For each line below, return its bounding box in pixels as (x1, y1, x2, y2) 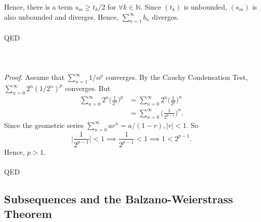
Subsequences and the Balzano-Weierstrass (4, 191, 233, 207)
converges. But (65, 83, 111, 94)
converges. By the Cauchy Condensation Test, (105, 72, 248, 82)
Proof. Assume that (4, 72, 65, 82)
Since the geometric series (4, 119, 84, 130)
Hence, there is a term (4, 2, 73, 12)
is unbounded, (184, 2, 227, 12)
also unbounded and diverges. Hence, (4, 11, 119, 22)
